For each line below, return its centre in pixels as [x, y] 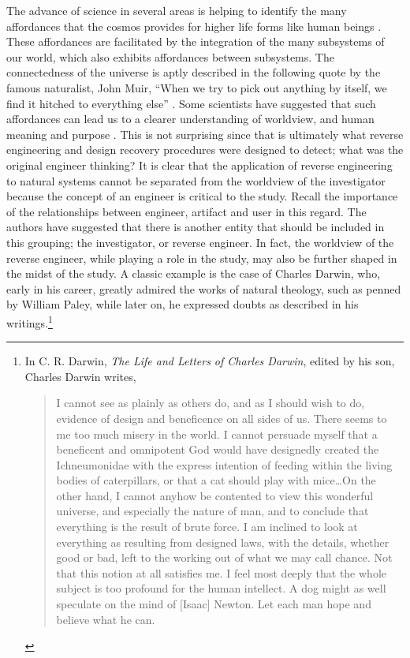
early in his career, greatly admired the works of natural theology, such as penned [204, 288]
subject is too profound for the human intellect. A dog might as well [221, 588]
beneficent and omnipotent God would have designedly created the [218, 449]
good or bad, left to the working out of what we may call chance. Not [224, 557]
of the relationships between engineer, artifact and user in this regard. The [186, 211]
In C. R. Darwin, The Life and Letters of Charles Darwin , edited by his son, [210, 361]
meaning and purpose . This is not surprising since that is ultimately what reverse [205, 134]
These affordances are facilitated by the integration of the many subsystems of [196, 41]
